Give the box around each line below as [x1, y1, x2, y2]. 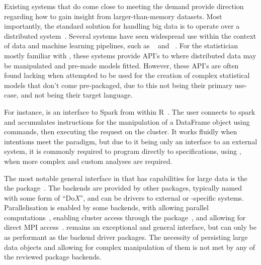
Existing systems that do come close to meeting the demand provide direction [4, 1, 244, 11]
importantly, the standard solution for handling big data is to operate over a [4, 21, 240, 31]
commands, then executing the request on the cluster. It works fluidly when [4, 126, 237, 137]
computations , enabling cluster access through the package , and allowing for [4, 212, 246, 222]
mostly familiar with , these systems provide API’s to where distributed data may [4, 50, 256, 60]
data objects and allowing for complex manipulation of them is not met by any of [4, 241, 255, 252]
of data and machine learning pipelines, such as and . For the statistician [4, 40, 238, 51]
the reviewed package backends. [4, 251, 102, 262]
